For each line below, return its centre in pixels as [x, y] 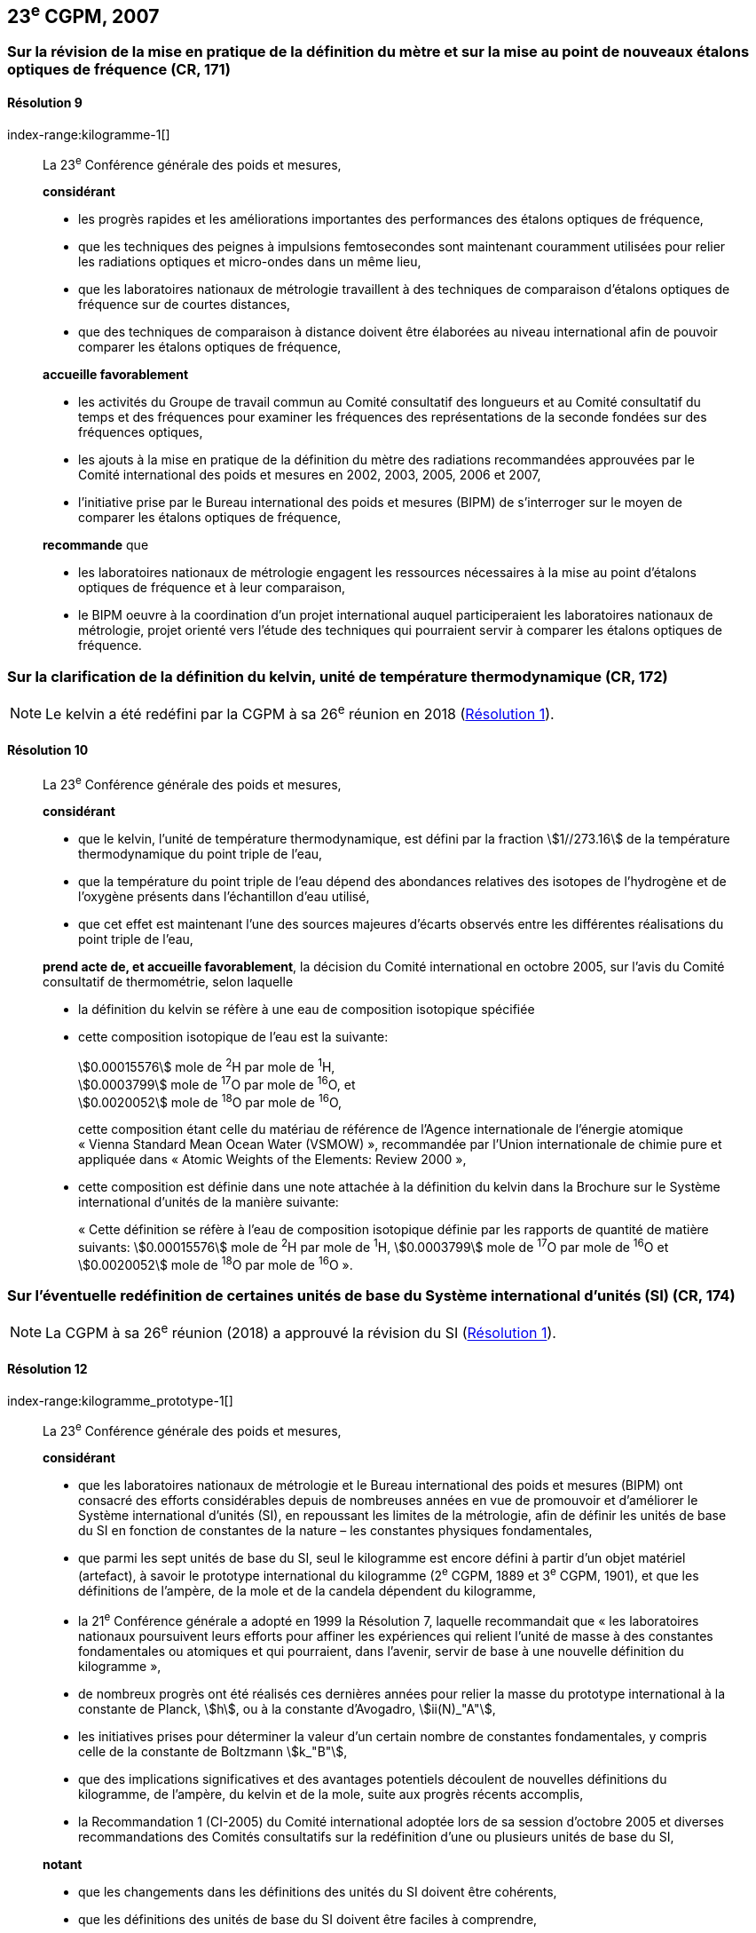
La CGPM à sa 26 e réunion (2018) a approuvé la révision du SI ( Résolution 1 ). [301, 1332]
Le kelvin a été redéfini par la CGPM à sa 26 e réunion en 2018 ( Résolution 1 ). [300, 713]
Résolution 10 [48, 749]
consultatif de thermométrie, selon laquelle [168, 982]
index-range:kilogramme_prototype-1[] [120, 1400]
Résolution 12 [47, 1369]
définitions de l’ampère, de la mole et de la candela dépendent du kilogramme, [307, 1591]
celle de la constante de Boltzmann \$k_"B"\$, [213, 1751]
